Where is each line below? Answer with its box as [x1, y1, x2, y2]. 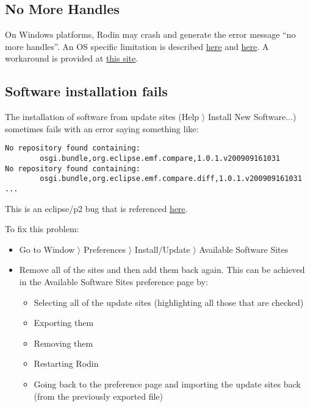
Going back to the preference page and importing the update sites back [34, 378, 301, 390]
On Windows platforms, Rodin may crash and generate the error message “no [5, 28, 296, 41]
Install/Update [134, 242, 190, 255]
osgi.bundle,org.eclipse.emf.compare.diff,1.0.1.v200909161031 [40, 174, 302, 183]
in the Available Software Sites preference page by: [19, 275, 208, 288]
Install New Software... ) [207, 110, 297, 123]
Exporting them [34, 316, 94, 329]
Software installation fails [5, 82, 168, 101]
